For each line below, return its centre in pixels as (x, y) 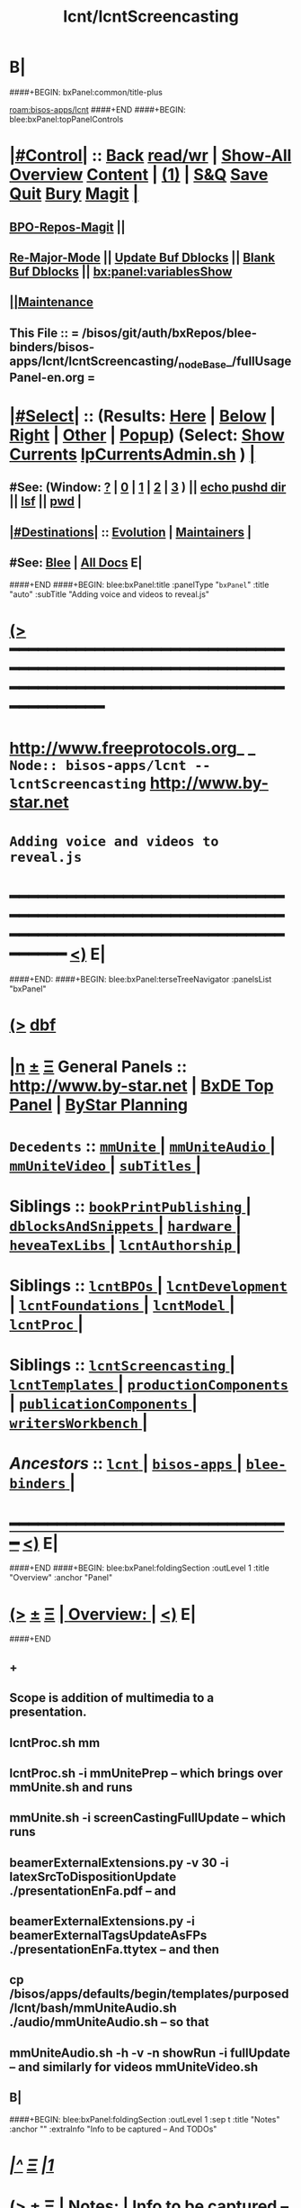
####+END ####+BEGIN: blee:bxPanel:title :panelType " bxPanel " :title (139, 584)
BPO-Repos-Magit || (67, 227)
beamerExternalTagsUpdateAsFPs (108, 1936)
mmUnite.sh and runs (71, 1787)
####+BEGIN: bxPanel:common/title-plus (86, 92)
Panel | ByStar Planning (99, 1104)
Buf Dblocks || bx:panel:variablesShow (121, 271)
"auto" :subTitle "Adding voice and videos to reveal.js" (109, 594)
